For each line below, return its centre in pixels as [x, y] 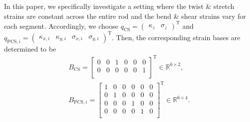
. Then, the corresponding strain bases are [176, 37]
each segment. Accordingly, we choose [61, 26]
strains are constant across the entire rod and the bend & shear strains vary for [125, 16]
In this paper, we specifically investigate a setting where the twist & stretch [119, 6]
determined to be [30, 48]
